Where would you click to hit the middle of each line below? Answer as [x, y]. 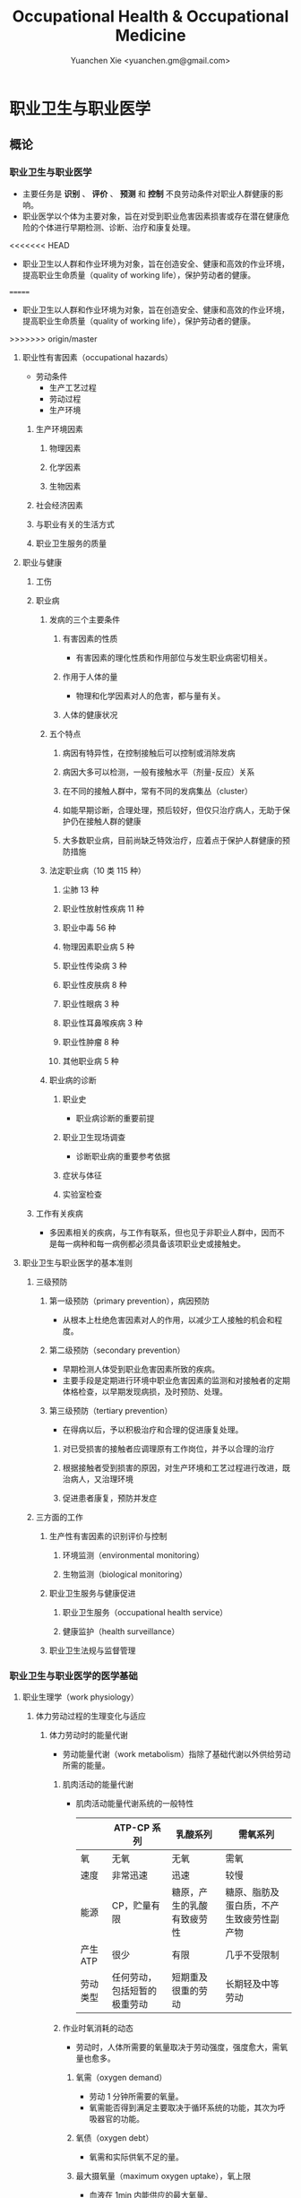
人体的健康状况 [90, 714]
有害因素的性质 [90, 638]
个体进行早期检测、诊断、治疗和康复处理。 [116, 227]
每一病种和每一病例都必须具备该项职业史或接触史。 [151, 1243]
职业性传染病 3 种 [95, 965]
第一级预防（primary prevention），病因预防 [129, 1301]
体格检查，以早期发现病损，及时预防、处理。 [145, 1391]
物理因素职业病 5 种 [99, 947]
